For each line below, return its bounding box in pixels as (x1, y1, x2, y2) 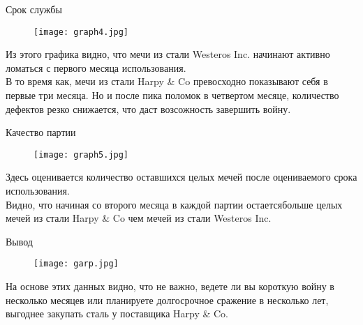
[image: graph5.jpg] (34, 149, 129, 160)
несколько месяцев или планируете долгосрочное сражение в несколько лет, (6, 292, 329, 307)
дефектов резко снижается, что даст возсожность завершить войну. (6, 101, 291, 116)
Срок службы (6, 2, 62, 16)
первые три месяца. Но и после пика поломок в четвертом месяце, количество (6, 88, 339, 103)
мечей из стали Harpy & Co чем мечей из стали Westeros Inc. (6, 211, 272, 225)
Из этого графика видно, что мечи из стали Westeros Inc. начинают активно (6, 47, 330, 61)
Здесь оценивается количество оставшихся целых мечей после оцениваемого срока (6, 169, 357, 184)
